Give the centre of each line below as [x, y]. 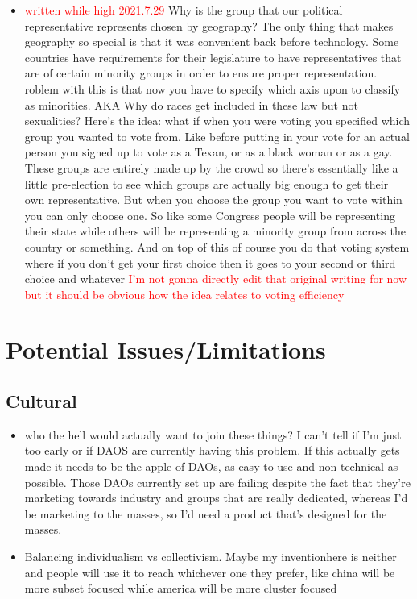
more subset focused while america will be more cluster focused [181, 588]
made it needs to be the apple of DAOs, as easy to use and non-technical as [211, 466]
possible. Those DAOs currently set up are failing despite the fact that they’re [217, 482]
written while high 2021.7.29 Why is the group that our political [184, 10]
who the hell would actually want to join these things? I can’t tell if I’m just [213, 434]
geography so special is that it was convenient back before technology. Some [212, 42]
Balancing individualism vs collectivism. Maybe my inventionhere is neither [211, 557]
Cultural [41, 401]
